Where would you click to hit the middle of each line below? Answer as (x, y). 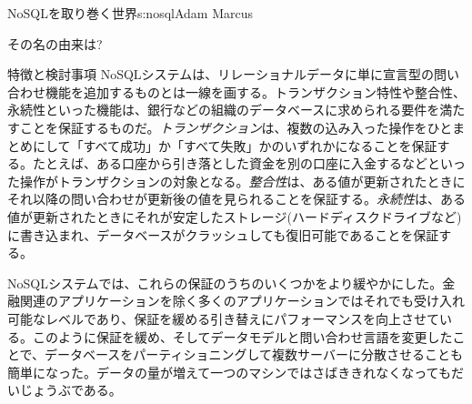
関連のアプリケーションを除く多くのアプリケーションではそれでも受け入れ (242, 301)
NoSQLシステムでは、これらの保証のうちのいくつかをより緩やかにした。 (225, 283)
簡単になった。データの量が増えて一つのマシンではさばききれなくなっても (229, 372)
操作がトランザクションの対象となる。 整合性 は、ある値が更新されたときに (242, 181)
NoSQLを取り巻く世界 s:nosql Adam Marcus (130, 13)
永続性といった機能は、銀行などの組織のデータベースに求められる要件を (224, 110)
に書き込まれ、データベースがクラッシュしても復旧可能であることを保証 (223, 234)
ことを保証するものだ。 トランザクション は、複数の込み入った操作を (223, 127)
